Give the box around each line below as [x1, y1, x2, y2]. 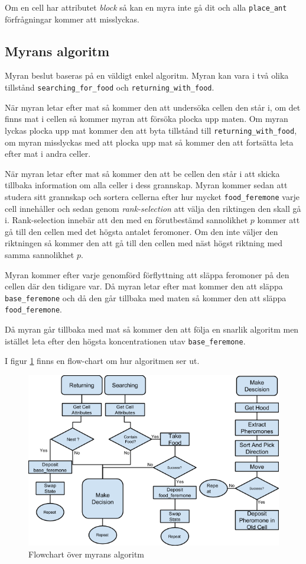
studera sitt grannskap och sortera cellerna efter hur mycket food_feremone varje [5, 190, 300, 202]
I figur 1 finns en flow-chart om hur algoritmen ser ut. [5, 354, 200, 367]
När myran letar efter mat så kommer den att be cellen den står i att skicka [5, 167, 280, 179]
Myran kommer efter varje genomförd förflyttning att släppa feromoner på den [5, 268, 289, 281]
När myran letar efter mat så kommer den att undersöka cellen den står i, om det [5, 101, 301, 113]
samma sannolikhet [5, 248, 74, 260]
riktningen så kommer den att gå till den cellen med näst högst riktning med [5, 237, 283, 249]
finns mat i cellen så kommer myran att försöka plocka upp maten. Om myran [5, 112, 288, 125]
